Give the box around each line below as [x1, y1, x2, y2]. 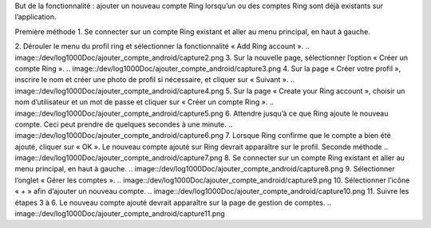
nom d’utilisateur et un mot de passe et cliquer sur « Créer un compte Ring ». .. [14, 97, 275, 107]
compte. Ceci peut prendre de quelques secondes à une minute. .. [14, 120, 233, 129]
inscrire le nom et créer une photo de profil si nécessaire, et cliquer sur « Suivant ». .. [14, 75, 295, 85]
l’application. [14, 12, 57, 22]
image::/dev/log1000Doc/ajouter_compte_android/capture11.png [14, 209, 225, 218]
